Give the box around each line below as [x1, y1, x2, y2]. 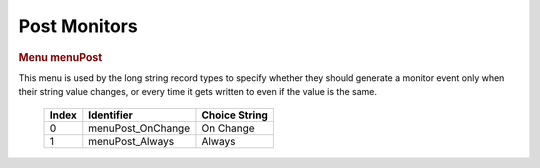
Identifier [88, 108, 134, 122]
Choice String [201, 108, 269, 122]
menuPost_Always [88, 134, 175, 148]
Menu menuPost [18, 50, 103, 64]
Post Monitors [18, 15, 139, 37]
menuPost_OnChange [88, 121, 190, 135]
